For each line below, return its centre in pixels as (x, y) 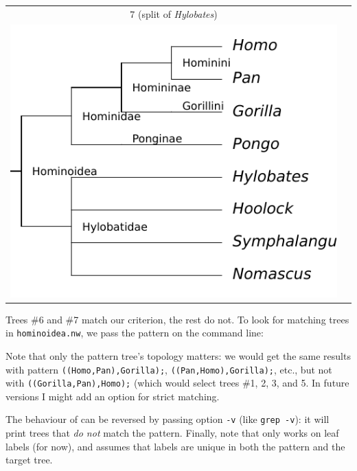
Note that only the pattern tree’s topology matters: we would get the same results (178, 355)
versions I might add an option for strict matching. (113, 396)
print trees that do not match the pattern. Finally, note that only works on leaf (172, 433)
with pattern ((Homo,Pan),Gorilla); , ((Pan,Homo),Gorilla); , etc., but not (169, 369)
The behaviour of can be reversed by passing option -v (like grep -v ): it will (168, 419)
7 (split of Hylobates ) (174, 13)
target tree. (29, 460)
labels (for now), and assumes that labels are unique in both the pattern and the (175, 446)
